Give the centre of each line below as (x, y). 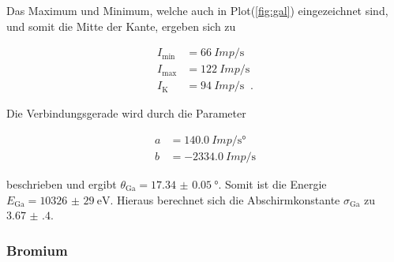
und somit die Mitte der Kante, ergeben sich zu (121, 26)
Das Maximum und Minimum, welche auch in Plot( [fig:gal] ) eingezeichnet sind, (197, 10)
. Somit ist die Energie (272, 183)
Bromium (37, 250)
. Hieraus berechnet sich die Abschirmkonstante (225, 199)
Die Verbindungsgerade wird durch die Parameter (126, 113)
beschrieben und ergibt (62, 183)
